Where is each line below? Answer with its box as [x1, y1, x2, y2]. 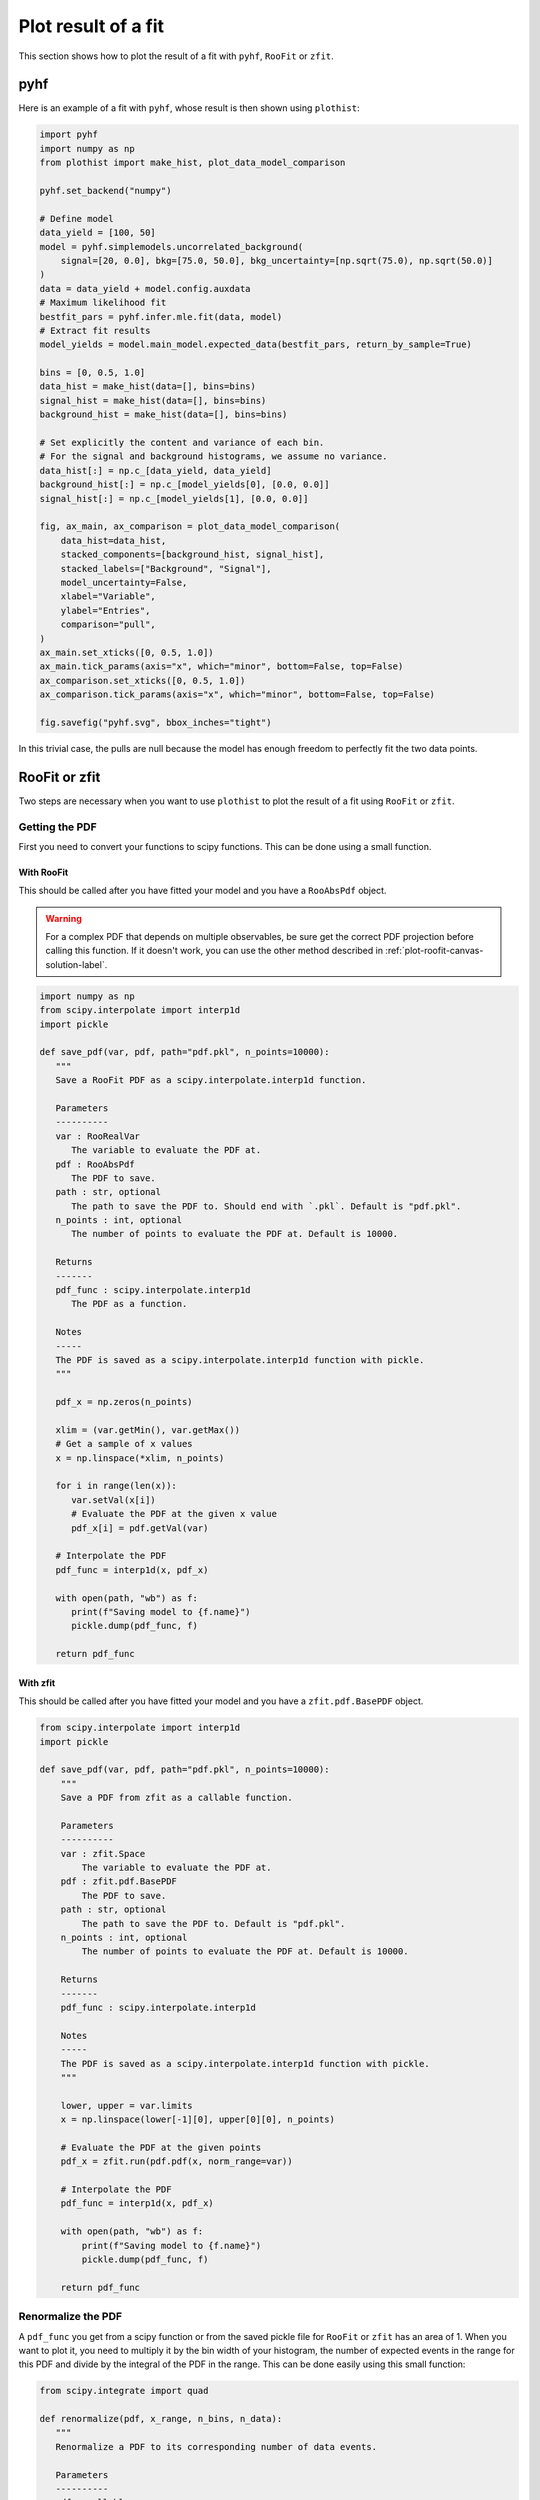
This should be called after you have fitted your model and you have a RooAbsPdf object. [18, 885, 387, 897]
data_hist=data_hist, [60, 535, 167, 546]
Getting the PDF [18, 820, 97, 834]
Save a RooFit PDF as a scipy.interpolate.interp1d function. [55, 1075, 367, 1086]
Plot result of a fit [18, 15, 165, 37]
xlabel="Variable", [60, 591, 157, 602]
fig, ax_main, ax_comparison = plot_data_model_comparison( [39, 521, 341, 532]
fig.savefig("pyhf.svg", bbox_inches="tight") [39, 716, 272, 728]
